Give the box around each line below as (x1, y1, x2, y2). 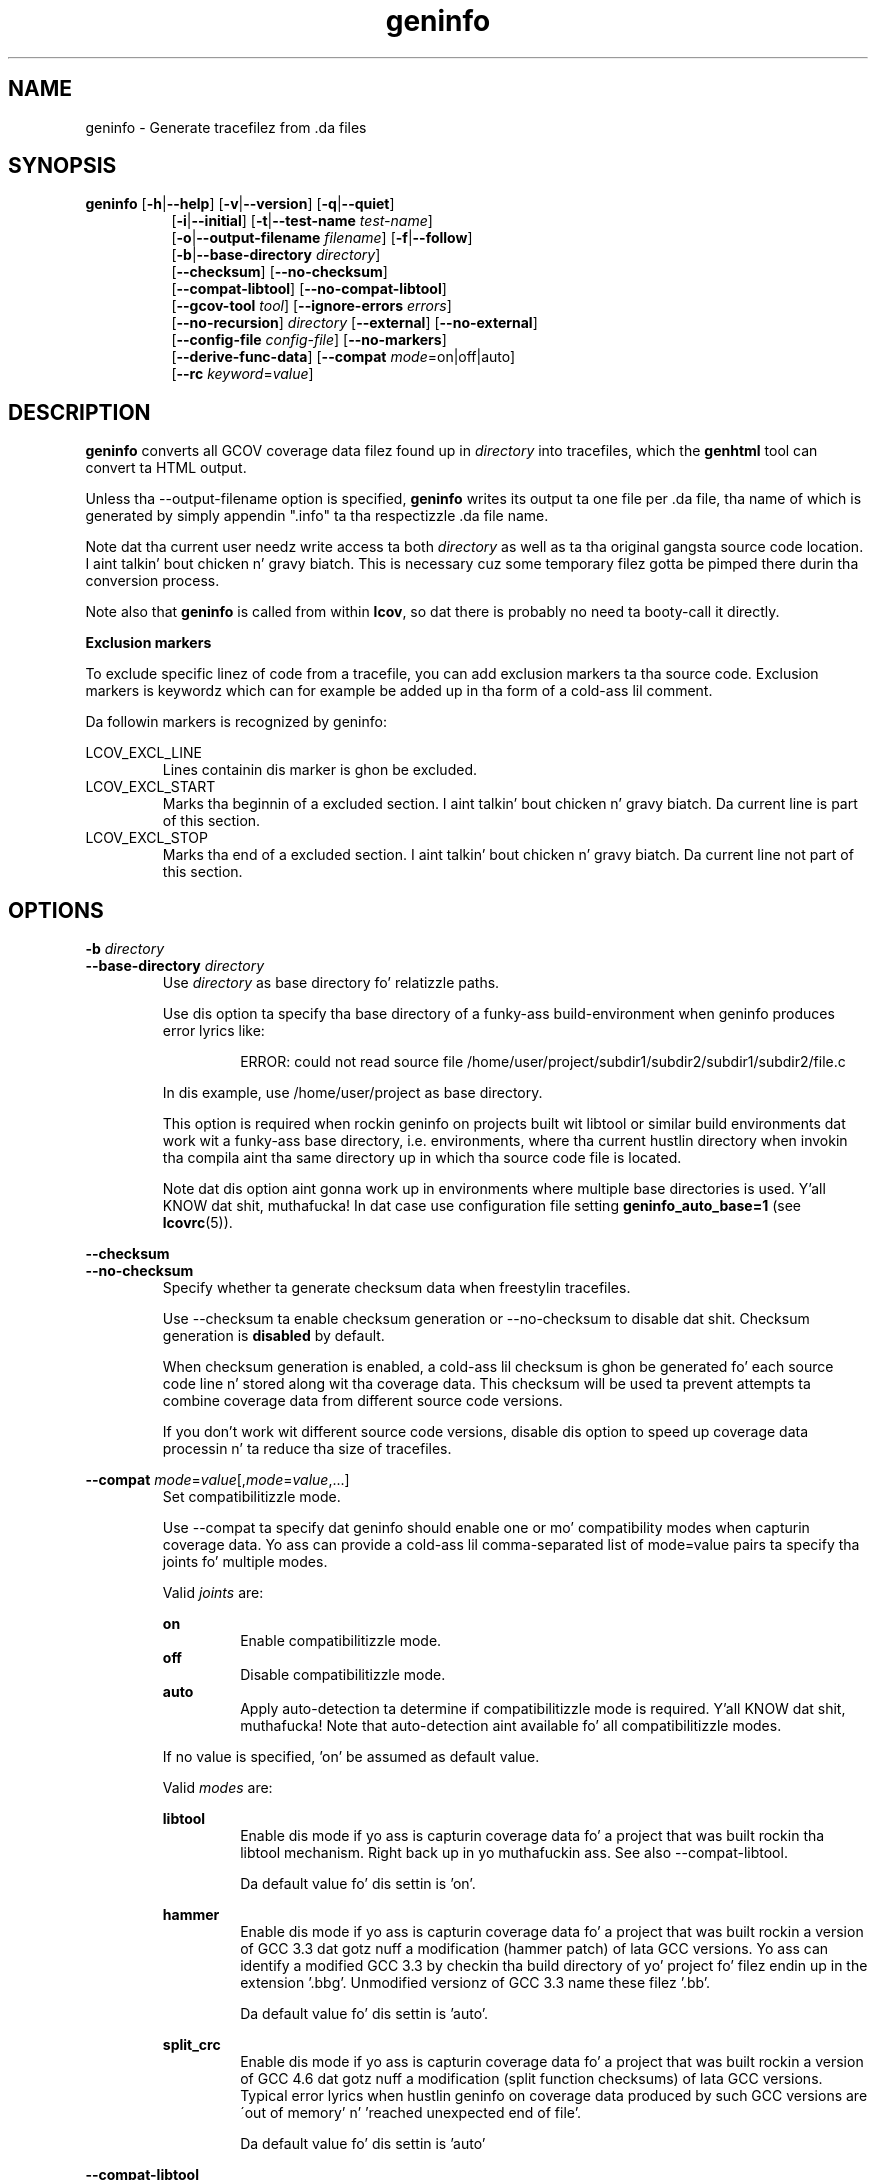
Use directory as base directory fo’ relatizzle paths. (162, 974, 500, 992)
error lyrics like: (162, 1022, 265, 1040)
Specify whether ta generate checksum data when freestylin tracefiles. (162, 1279, 631, 1297)
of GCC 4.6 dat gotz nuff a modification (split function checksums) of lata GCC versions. (240, 2070, 823, 2088)
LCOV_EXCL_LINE (85, 744, 202, 762)
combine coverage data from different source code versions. (162, 1392, 563, 1410)
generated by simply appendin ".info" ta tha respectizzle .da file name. (85, 507, 549, 525)
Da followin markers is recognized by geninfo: (85, 713, 387, 731)
